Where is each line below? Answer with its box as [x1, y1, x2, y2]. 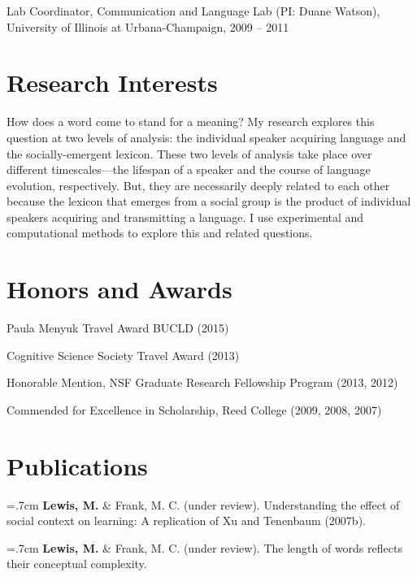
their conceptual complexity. [7, 555, 147, 572]
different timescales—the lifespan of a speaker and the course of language [7, 161, 371, 178]
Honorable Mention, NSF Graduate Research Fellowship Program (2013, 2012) [7, 374, 398, 391]
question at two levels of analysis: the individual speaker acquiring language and [7, 128, 406, 145]
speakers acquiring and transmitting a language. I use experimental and [7, 208, 364, 225]
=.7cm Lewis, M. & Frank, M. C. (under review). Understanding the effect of [7, 496, 400, 513]
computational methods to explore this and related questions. [7, 224, 313, 241]
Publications [7, 449, 148, 482]
